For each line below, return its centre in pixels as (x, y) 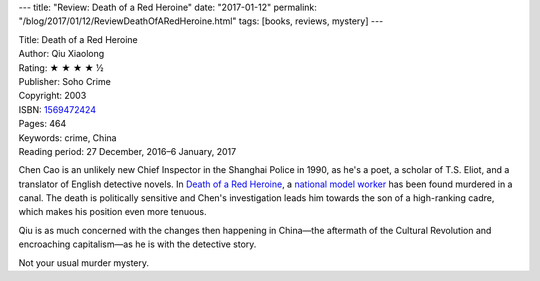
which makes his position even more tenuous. (112, 212)
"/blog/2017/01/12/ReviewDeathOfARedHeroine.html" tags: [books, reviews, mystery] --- (201, 21)
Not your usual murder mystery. (84, 262)
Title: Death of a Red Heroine (78, 39)
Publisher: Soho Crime (65, 81)
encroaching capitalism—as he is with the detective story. (137, 244)
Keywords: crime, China (67, 137)
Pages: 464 (42, 124)
